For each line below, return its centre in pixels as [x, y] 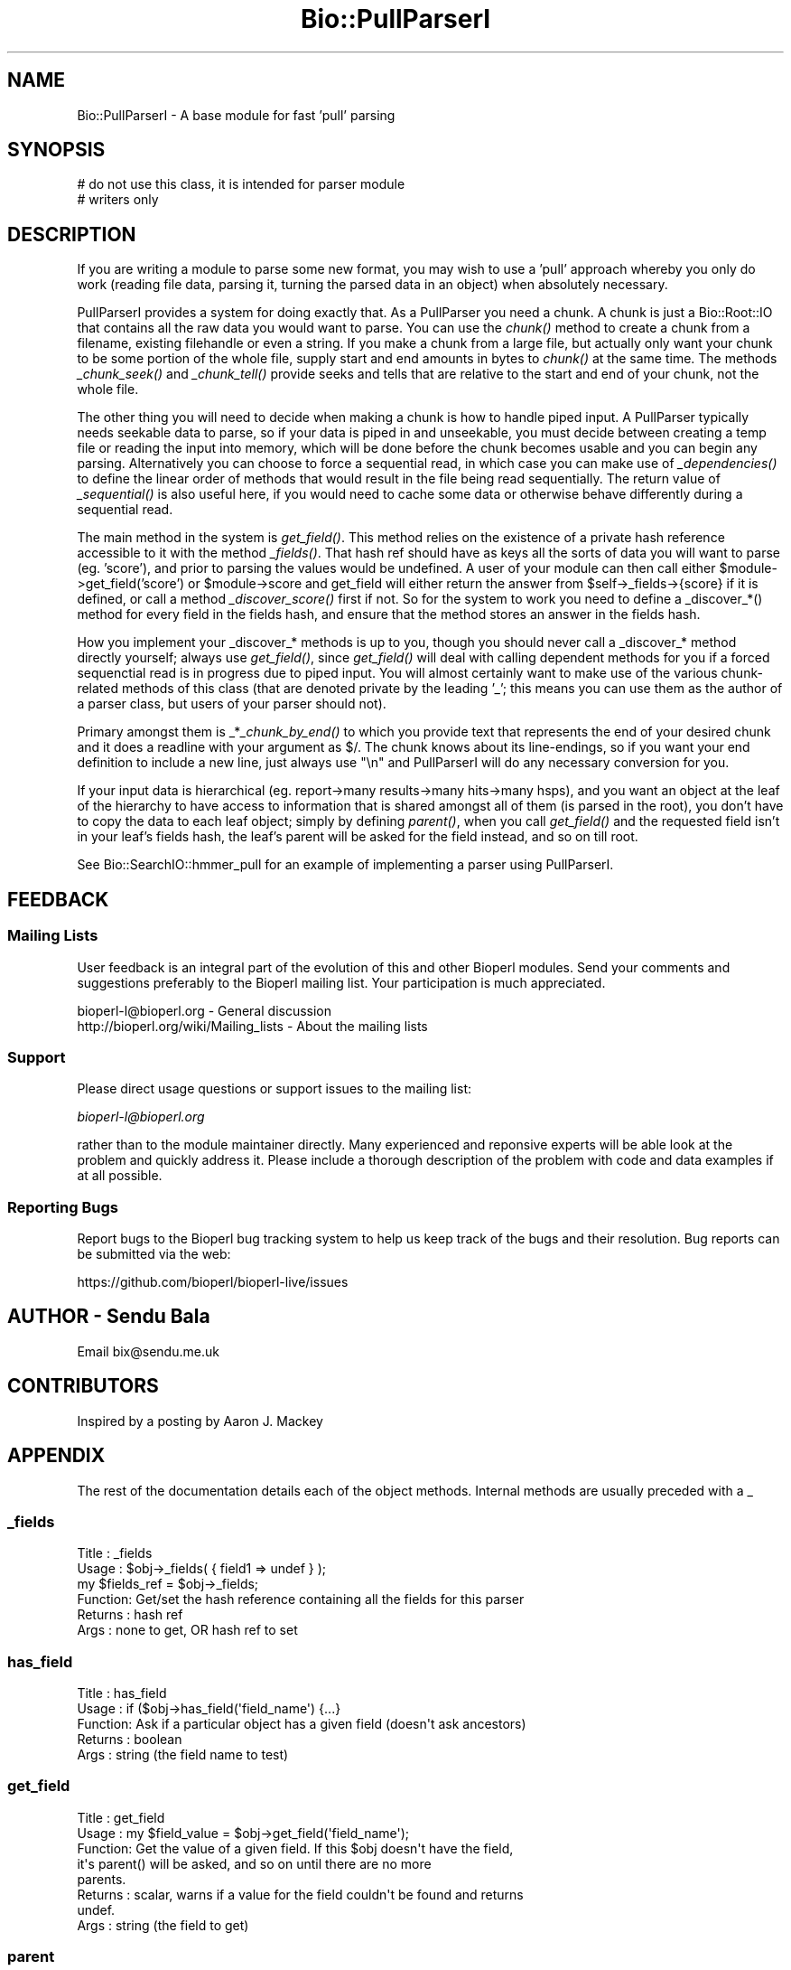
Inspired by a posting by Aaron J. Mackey [200, 1421]
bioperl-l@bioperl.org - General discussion [205, 1010]
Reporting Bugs [63, 1207]
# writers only [118, 200]
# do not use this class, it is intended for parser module [241, 184]
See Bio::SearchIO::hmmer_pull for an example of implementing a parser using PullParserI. [345, 865]
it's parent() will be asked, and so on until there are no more [254, 1863]
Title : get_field [121, 1817]
